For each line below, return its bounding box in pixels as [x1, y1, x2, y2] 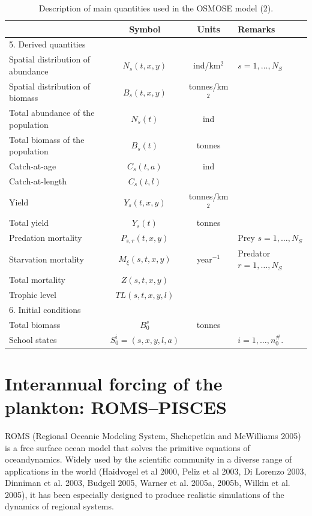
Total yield [9, 216, 49, 229]
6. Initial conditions [9, 303, 81, 315]
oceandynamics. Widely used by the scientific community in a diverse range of [5, 453, 292, 466]
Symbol [129, 22, 161, 35]
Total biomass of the [9, 133, 85, 145]
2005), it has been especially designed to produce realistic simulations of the [5, 488, 284, 500]
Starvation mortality [9, 252, 84, 265]
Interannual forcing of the [5, 371, 223, 395]
